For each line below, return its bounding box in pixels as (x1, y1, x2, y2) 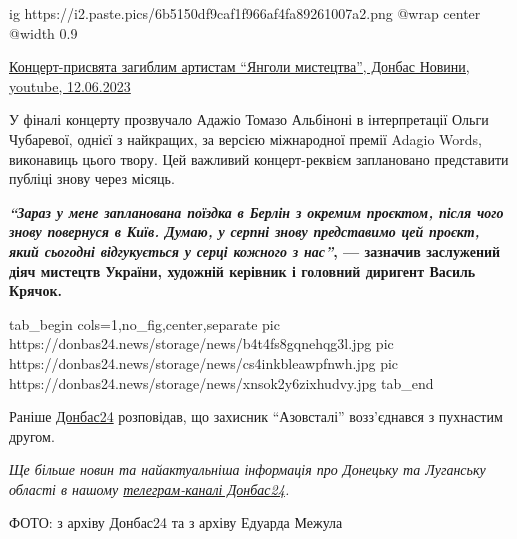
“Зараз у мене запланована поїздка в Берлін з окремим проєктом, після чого (9, 201, 504, 222)
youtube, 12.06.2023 (9, 75, 131, 96)
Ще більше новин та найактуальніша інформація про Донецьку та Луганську (9, 459, 486, 480)
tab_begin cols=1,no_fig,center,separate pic (9, 313, 280, 334)
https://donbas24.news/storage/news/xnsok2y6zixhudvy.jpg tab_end (9, 372, 434, 393)
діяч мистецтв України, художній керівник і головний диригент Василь (9, 260, 476, 281)
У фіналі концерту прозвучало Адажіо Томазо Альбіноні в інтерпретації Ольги (9, 109, 489, 130)
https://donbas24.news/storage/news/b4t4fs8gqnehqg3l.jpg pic (9, 333, 394, 354)
